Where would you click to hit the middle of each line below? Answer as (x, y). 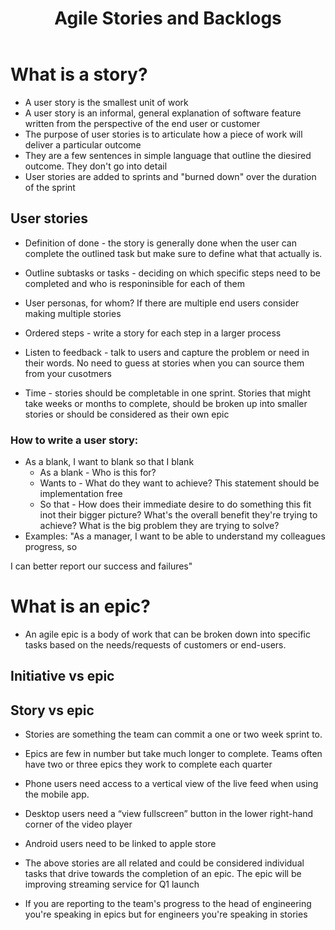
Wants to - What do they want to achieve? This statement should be (179, 483)
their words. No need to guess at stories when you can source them (164, 363)
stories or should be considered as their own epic (127, 414)
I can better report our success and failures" (101, 566)
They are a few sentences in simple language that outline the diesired (168, 155)
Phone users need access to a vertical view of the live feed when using (171, 784)
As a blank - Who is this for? (98, 473)
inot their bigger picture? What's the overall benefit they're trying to (178, 515)
